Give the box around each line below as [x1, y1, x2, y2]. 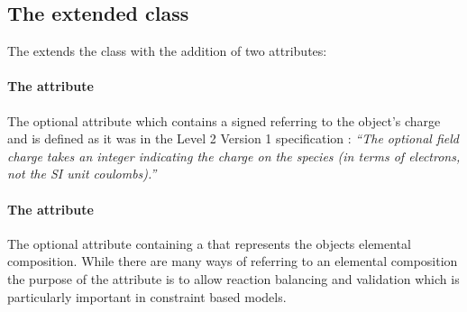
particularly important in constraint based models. [7, 287, 287, 306]
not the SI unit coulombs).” [7, 164, 157, 183]
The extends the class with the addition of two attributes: [7, 41, 327, 60]
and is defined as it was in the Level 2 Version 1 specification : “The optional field [7, 129, 459, 148]
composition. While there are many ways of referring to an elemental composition [7, 252, 458, 271]
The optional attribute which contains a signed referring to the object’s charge [7, 111, 441, 130]
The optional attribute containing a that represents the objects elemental [7, 234, 411, 252]
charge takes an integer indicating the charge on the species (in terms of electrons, [7, 146, 461, 165]
